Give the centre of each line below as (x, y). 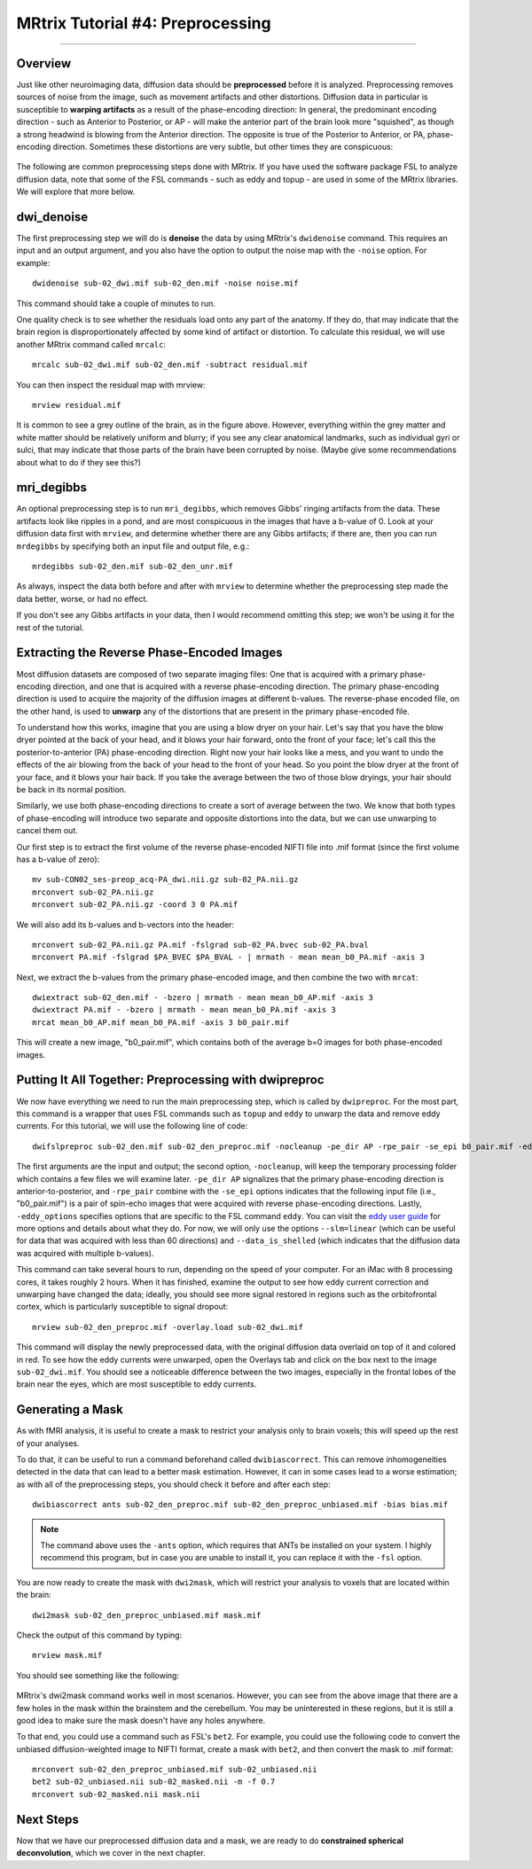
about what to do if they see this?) (79, 462)
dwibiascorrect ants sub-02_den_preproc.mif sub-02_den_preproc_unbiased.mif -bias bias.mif (240, 1505)
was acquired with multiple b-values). (85, 1253)
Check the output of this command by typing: (99, 1635)
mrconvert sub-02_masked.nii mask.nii (117, 1794)
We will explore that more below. (76, 192)
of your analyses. (48, 1443)
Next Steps (47, 1819)
